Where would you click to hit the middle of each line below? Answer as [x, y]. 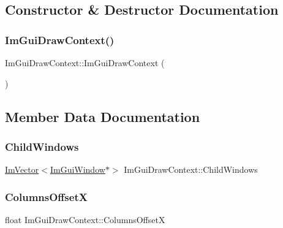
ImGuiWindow [77, 169]
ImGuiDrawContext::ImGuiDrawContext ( [85, 63]
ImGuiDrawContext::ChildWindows [191, 169]
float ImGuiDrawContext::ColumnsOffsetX [85, 219]
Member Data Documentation [103, 116]
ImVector [22, 169]
